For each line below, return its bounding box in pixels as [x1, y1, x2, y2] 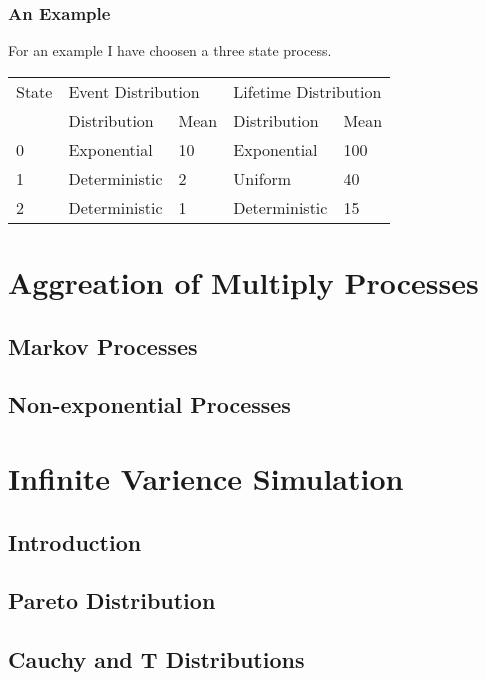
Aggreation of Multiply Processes [8, 262, 479, 302]
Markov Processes [8, 330, 198, 361]
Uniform [233, 166, 292, 190]
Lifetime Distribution [233, 79, 382, 103]
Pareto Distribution [8, 585, 216, 616]
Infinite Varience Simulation [8, 457, 404, 498]
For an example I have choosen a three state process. [8, 40, 332, 61]
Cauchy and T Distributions [8, 644, 305, 675]
